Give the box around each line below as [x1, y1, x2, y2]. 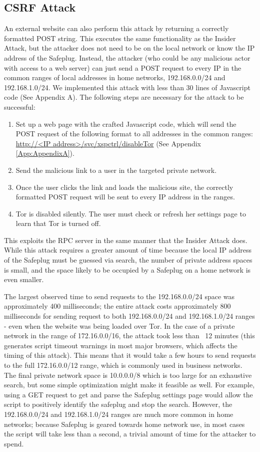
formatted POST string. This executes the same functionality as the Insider [4, 33, 236, 43]
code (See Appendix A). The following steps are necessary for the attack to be [4, 92, 244, 102]
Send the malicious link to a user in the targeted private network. [15, 164, 217, 175]
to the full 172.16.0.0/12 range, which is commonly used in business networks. [4, 360, 242, 370]
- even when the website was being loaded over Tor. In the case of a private [4, 320, 235, 331]
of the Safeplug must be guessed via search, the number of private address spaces [4, 255, 252, 265]
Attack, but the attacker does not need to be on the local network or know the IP [4, 43, 255, 53]
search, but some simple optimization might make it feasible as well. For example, [4, 379, 255, 390]
